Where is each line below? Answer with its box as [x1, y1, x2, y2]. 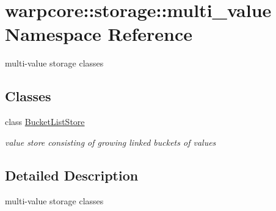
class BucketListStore [5, 115, 85, 128]
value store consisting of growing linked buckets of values [5, 135, 216, 148]
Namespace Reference [5, 21, 192, 46]
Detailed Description [5, 165, 139, 184]
